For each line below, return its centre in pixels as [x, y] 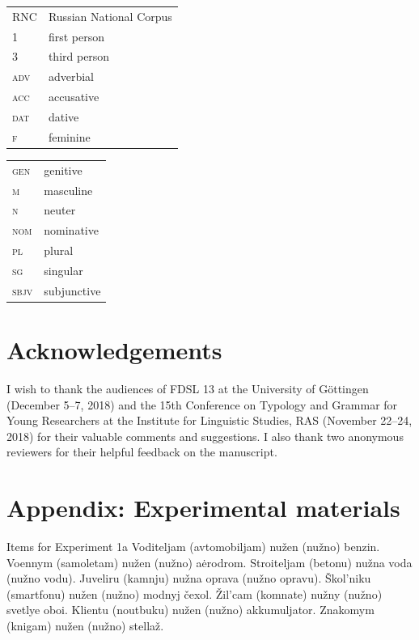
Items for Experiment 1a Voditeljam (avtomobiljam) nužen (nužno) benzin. [193, 547]
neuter [60, 210]
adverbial [71, 76]
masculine [68, 190]
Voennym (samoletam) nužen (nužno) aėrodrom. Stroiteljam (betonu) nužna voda [209, 562]
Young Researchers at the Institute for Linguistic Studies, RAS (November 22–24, [209, 420]
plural [59, 250]
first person [76, 36]
